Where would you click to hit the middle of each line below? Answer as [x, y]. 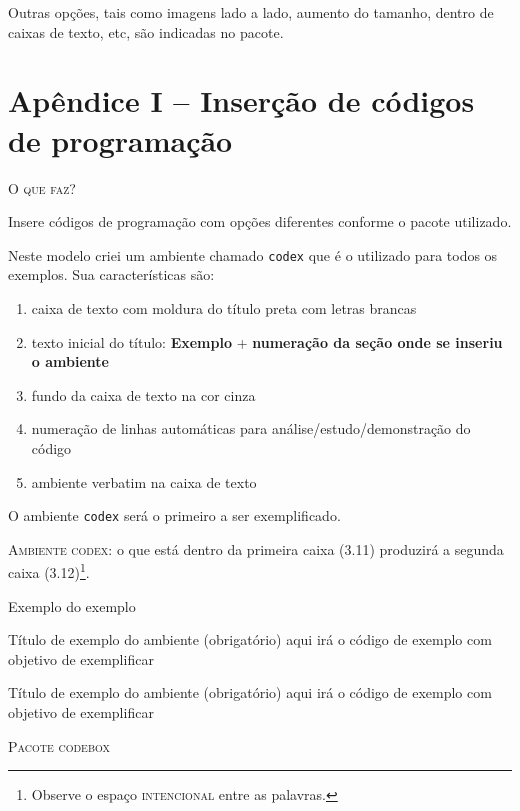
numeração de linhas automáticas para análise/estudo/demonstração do [251, 428]
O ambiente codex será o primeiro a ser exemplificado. [174, 515]
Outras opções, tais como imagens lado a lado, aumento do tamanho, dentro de [251, 12]
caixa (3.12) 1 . [49, 570]
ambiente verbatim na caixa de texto [144, 481]
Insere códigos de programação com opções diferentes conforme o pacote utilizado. [260, 221]
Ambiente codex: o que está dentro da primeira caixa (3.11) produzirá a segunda [256, 548]
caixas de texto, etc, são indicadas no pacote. [146, 31]
